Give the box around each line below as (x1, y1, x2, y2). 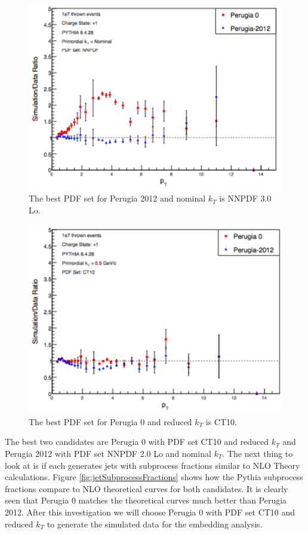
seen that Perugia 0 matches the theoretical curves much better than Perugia (5, 494, 287, 506)
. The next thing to (222, 447, 293, 460)
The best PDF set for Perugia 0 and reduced (29, 415, 192, 428)
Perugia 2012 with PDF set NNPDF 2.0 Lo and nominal (5, 447, 211, 460)
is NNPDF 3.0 (219, 192, 272, 205)
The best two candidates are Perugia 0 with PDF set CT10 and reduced (5, 435, 269, 448)
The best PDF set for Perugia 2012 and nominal (29, 192, 206, 205)
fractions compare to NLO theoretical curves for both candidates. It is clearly (5, 482, 288, 495)
